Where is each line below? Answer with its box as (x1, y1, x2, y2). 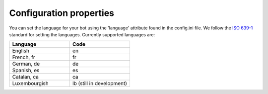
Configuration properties (9, 7, 114, 18)
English (12, 47, 30, 54)
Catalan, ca (12, 74, 39, 81)
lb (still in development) (72, 80, 128, 87)
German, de (12, 60, 40, 67)
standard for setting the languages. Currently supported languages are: (9, 31, 155, 37)
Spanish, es (12, 67, 40, 74)
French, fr (12, 54, 35, 61)
